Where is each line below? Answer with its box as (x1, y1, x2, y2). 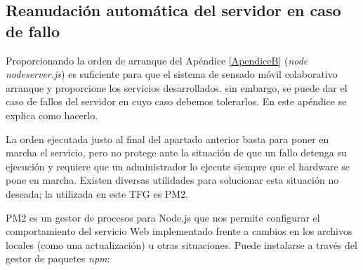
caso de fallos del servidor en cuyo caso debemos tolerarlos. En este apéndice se (6, 94, 347, 109)
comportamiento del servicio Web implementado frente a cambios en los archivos (6, 224, 352, 238)
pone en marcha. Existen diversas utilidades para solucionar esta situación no (6, 173, 339, 187)
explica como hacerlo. (6, 107, 98, 122)
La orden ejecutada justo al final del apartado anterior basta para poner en (6, 131, 329, 146)
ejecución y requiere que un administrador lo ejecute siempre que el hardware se (6, 158, 350, 173)
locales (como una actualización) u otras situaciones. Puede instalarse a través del (6, 237, 357, 252)
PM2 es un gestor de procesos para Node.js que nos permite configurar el (6, 210, 320, 224)
